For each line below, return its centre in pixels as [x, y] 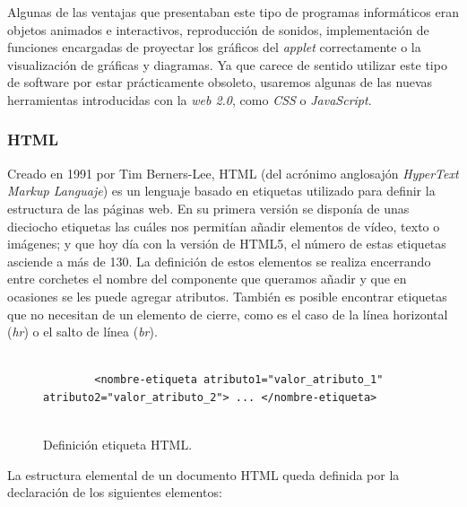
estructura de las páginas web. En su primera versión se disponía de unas [208, 208]
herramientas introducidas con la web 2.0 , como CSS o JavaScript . [190, 99]
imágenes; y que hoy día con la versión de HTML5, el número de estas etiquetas [227, 244]
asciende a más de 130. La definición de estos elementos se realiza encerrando [219, 261]
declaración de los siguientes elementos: [115, 492]
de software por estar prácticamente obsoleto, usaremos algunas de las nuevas [220, 82]
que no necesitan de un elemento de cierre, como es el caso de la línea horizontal [228, 314]
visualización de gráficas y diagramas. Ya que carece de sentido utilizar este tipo [227, 64]
